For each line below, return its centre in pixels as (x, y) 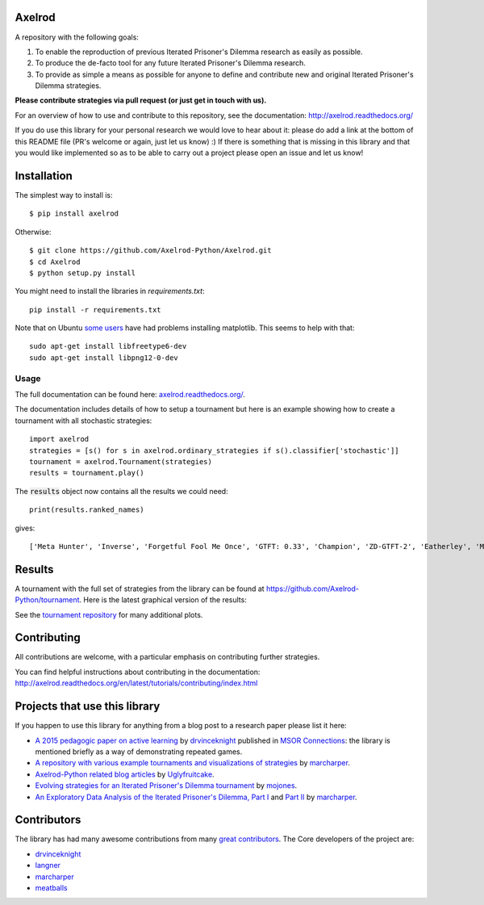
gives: (25, 528)
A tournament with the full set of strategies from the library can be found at (140, 589)
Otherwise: (33, 232)
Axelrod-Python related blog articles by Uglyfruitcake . (125, 774)
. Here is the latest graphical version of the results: (163, 600)
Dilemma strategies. (68, 86)
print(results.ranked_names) (87, 510)
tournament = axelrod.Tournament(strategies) (121, 461)
